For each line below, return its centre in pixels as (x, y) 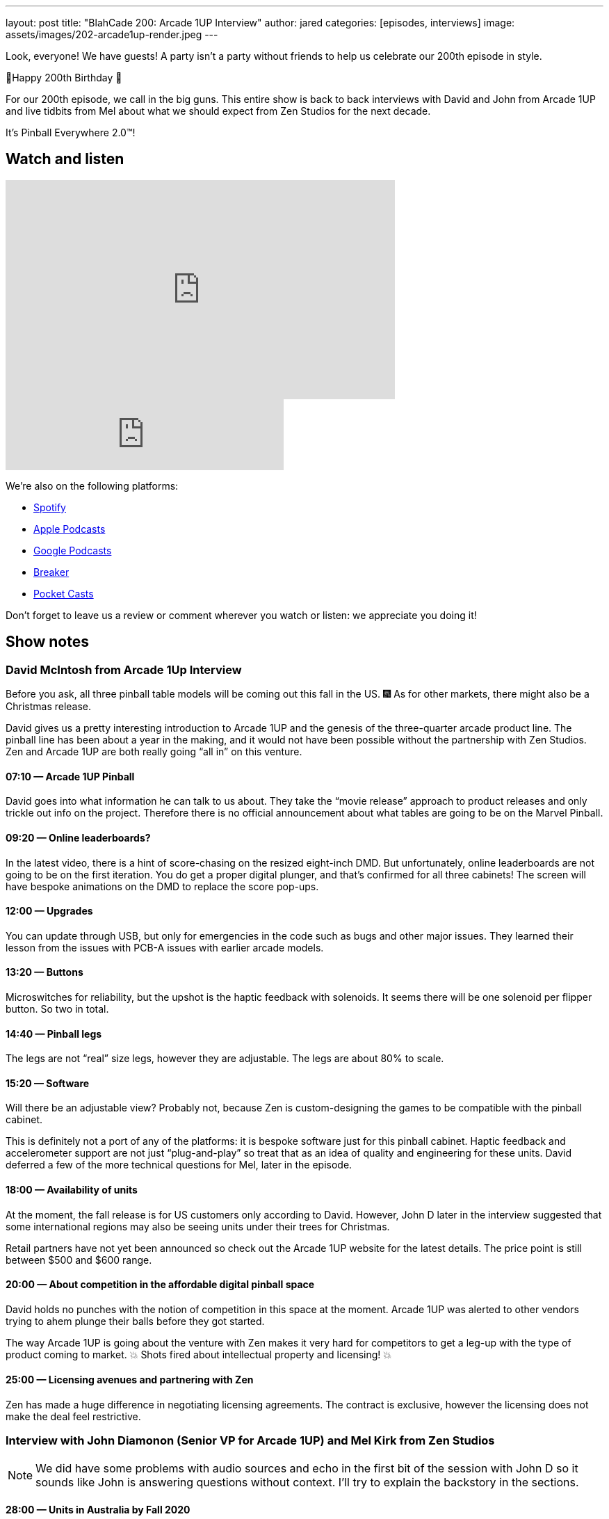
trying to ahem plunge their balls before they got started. (135, 1321)
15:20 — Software (48, 1083)
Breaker (51, 572)
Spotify (50, 507)
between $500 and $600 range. (79, 1260)
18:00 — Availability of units (72, 1189)
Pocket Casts (64, 593)
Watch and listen (65, 159)
